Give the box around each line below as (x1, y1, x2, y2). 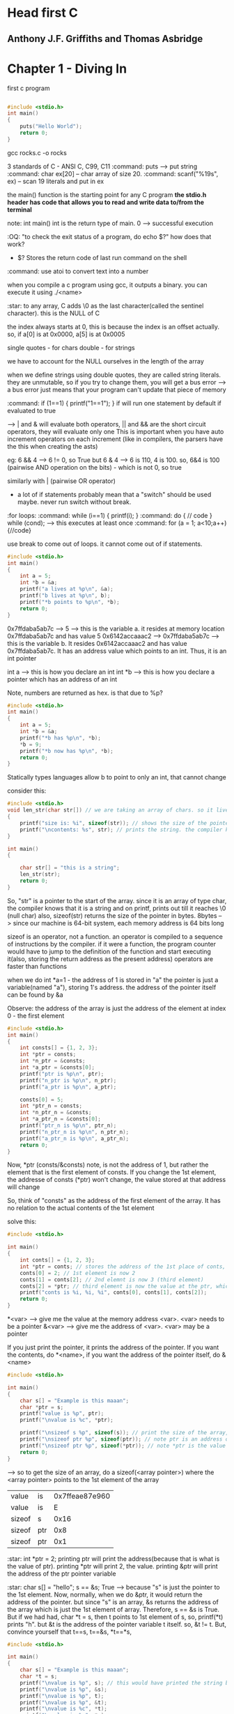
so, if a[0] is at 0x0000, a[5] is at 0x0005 (7, 330, 125, 338)
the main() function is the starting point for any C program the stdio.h (7, 190, 207, 199)
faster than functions (7, 962, 68, 970)
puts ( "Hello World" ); (19, 123, 82, 130)
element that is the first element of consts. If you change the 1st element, (7, 1168, 217, 1176)
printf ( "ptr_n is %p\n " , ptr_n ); (19, 1122, 117, 1130)
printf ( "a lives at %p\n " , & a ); (19, 586, 114, 593)
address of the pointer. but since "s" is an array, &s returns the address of (7, 1597, 219, 1606)
